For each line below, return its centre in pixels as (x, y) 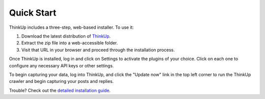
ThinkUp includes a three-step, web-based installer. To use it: (71, 27)
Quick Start (33, 13)
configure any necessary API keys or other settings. (61, 65)
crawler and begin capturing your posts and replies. (61, 81)
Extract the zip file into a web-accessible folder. (69, 43)
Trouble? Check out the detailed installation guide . (60, 90)
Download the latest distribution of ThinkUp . (66, 36)
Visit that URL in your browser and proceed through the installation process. (98, 50)
